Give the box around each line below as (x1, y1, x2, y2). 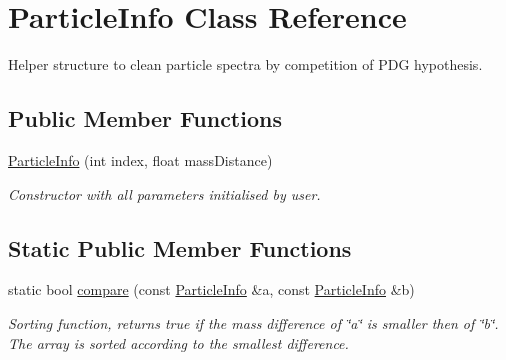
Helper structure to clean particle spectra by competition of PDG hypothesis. (8, 54, 483, 75)
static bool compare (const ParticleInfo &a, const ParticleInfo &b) (8, 279, 415, 300)
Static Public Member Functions (8, 232, 352, 263)
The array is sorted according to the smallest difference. (8, 332, 349, 353)
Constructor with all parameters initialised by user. (8, 183, 321, 204)
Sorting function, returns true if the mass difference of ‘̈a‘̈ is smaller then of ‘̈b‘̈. (8, 312, 499, 333)
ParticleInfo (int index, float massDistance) (8, 149, 273, 170)
